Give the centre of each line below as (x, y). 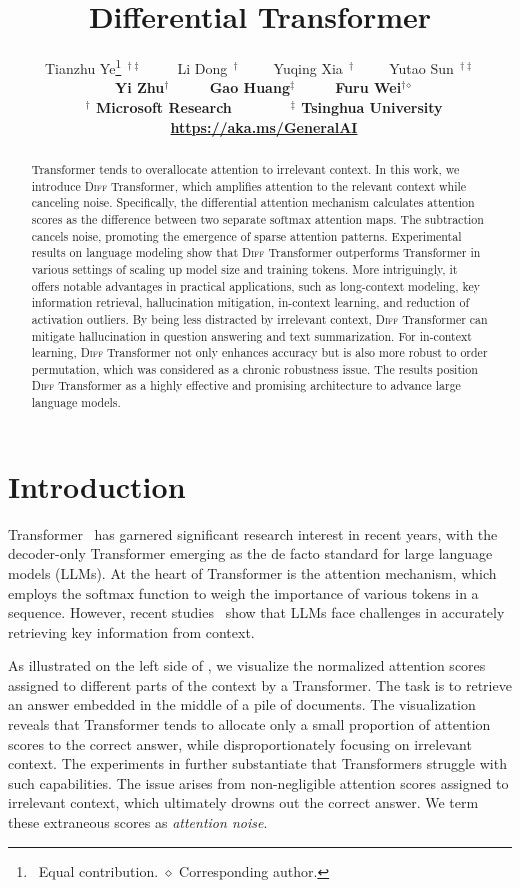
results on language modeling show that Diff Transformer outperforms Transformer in (256, 252)
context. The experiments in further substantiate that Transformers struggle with (257, 763)
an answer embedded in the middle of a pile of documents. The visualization (242, 704)
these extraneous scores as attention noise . (138, 822)
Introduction (97, 485)
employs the (45, 592)
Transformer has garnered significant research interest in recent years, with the (253, 533)
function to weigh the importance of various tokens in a (308, 592)
